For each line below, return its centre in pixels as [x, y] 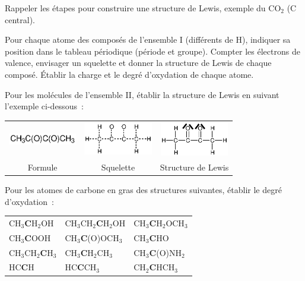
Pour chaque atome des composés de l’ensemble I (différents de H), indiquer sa [148, 40]
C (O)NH [165, 252]
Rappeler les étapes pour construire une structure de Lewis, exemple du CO [143, 8]
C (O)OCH [100, 237]
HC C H [22, 267]
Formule [42, 167]
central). [20, 19]
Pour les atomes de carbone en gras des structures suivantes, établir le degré [143, 189]
